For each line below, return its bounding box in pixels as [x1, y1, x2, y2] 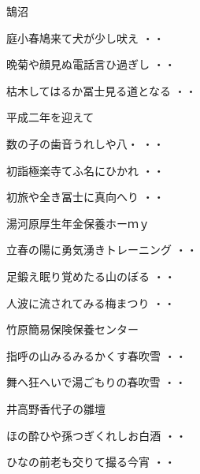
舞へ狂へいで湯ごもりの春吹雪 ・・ [6, 374, 187, 390]
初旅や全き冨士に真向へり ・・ [6, 188, 165, 205]
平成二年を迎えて [6, 109, 94, 125]
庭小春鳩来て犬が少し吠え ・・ [6, 29, 165, 46]
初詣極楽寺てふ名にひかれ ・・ [6, 162, 165, 178]
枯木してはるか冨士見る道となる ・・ [6, 82, 197, 99]
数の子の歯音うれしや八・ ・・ [6, 135, 165, 151]
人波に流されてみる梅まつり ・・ [6, 294, 176, 311]
